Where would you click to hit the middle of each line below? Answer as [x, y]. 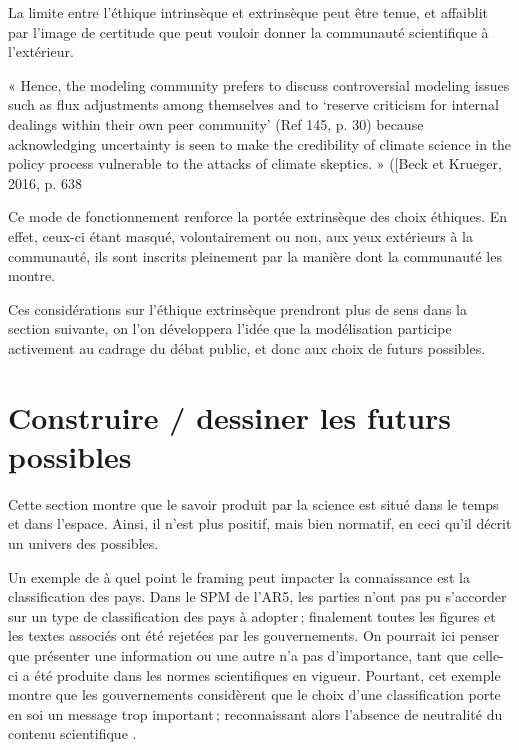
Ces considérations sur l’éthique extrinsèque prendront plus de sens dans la [238, 308]
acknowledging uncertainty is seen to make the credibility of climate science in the [260, 143]
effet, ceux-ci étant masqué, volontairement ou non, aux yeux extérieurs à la [240, 235]
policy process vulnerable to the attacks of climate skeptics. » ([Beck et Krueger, [255, 163]
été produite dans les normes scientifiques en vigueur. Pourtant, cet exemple [267, 674]
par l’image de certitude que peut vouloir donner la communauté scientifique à [248, 31]
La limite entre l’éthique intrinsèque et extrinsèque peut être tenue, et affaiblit [248, 12]
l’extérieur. [41, 51]
